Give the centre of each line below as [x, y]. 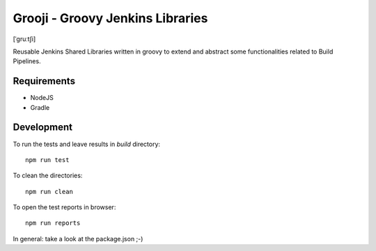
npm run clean [49, 192]
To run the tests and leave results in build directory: [86, 144]
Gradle [40, 107]
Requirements [44, 81]
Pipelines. [27, 61]
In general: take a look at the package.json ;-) [78, 238]
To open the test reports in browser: [64, 207]
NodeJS [42, 98]
